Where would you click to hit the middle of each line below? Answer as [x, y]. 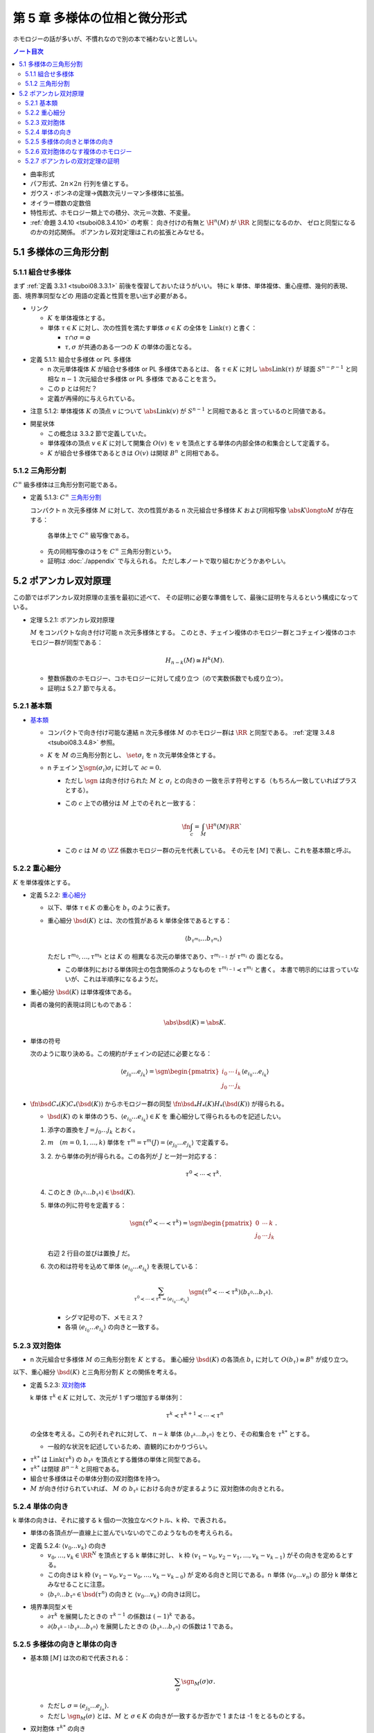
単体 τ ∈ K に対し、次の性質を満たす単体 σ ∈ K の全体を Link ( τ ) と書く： [152, 328]
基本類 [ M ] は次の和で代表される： [80, 1657]
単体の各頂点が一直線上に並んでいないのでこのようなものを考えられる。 [133, 1533]
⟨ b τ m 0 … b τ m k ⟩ [203, 939]
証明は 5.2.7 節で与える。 [83, 688]
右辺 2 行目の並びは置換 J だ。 [91, 1253]
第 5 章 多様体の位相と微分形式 [100, 18]
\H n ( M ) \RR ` [224, 826]
